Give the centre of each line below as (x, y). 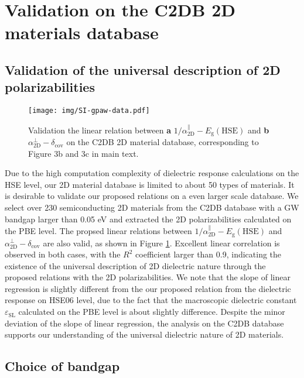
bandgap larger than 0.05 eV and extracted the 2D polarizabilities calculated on (148, 219)
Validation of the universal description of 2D (143, 69)
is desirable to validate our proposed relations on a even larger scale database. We (152, 196)
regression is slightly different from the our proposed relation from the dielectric (148, 288)
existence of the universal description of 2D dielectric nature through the (135, 265)
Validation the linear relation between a (100, 130)
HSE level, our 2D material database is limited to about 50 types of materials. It (150, 184)
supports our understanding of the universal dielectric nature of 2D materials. (144, 334)
